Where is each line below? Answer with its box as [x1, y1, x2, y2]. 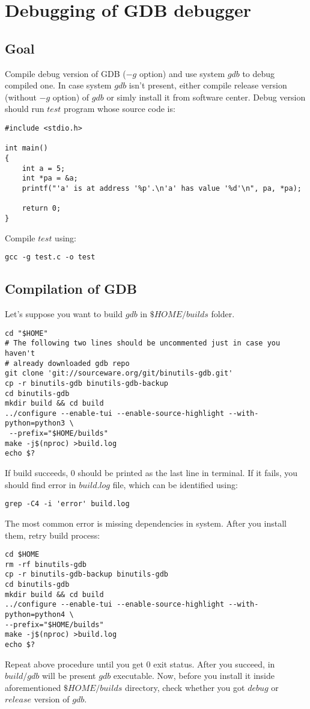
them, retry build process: [5, 528, 100, 541]
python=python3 [5, 419, 65, 428]
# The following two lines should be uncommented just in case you [5, 339, 281, 348]
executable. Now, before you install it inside [113, 669, 275, 682]
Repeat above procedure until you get [5, 657, 144, 670]
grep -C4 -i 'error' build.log [5, 500, 130, 509]
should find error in [5, 478, 76, 491]
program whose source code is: [64, 102, 175, 115]
